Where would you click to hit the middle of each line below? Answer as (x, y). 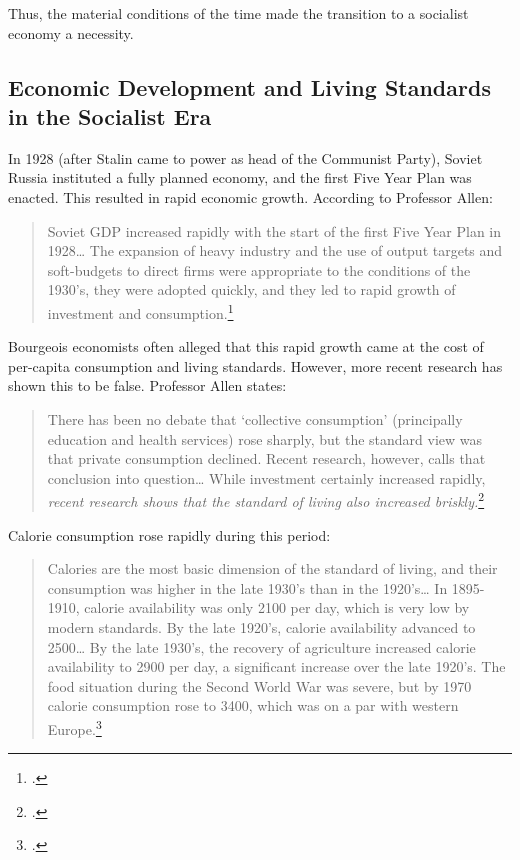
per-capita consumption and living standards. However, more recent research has (255, 365)
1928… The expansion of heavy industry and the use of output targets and (275, 250)
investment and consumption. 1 (140, 311)
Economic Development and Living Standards (249, 86)
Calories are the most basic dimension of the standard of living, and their (272, 568)
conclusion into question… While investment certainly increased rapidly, (266, 477)
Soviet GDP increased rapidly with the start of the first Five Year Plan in (274, 230)
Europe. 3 (74, 727)
